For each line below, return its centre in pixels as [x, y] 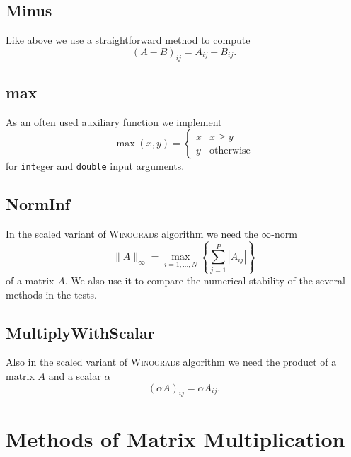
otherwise [230, 150]
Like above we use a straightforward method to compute [128, 40]
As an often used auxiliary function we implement [114, 121]
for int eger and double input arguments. [95, 166]
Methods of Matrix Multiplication [175, 438]
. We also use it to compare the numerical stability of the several [205, 280]
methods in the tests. [51, 294]
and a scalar [75, 375]
